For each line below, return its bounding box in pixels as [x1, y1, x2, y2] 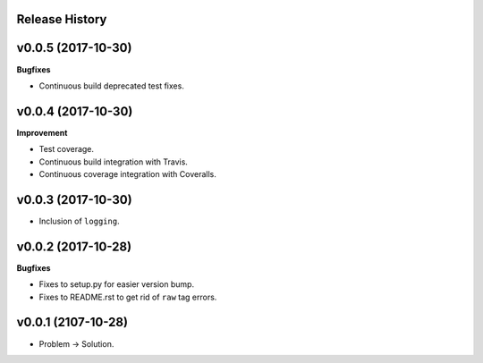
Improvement [16, 127, 68, 138]
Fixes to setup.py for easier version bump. [38, 279, 195, 290]
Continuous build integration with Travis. [38, 156, 188, 167]
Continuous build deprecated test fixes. [38, 80, 185, 91]
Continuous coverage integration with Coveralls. [38, 169, 216, 179]
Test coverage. [38, 144, 94, 155]
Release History [16, 12, 107, 27]
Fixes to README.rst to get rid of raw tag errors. [38, 291, 217, 302]
